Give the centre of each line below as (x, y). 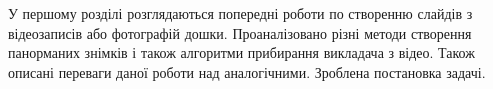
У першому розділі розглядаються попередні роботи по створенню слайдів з (240, 13)
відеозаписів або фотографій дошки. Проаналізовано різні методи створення (240, 32)
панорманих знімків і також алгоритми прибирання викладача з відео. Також (241, 52)
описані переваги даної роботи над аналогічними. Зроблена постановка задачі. (247, 71)
